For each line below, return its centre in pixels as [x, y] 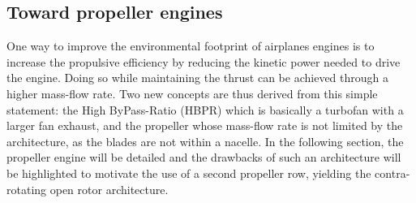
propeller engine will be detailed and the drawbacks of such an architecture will [204, 157]
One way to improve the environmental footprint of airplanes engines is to [191, 46]
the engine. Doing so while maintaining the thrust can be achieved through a [198, 78]
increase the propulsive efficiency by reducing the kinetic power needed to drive [204, 61]
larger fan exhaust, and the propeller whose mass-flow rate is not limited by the [205, 125]
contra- [392, 173]
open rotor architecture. [109, 189]
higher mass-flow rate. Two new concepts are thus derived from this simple [192, 93]
